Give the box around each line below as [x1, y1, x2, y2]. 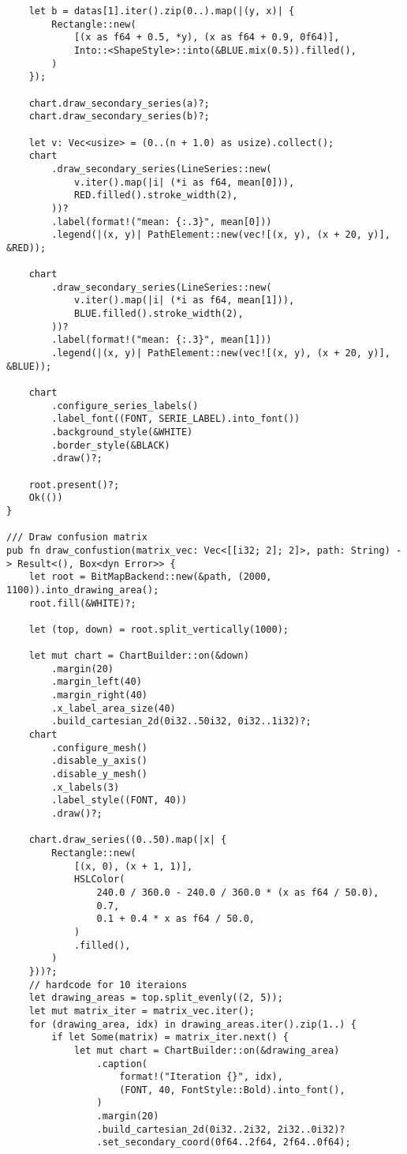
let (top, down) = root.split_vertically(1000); [28, 623, 289, 635]
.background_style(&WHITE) [51, 427, 193, 438]
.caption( [96, 1058, 147, 1069]
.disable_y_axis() [51, 755, 147, 767]
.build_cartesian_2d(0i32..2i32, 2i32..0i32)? [96, 1123, 345, 1135]
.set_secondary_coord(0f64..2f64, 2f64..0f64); [96, 1137, 351, 1148]
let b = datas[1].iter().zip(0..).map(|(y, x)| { [28, 6, 295, 17]
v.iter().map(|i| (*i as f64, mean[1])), [73, 295, 295, 306]
